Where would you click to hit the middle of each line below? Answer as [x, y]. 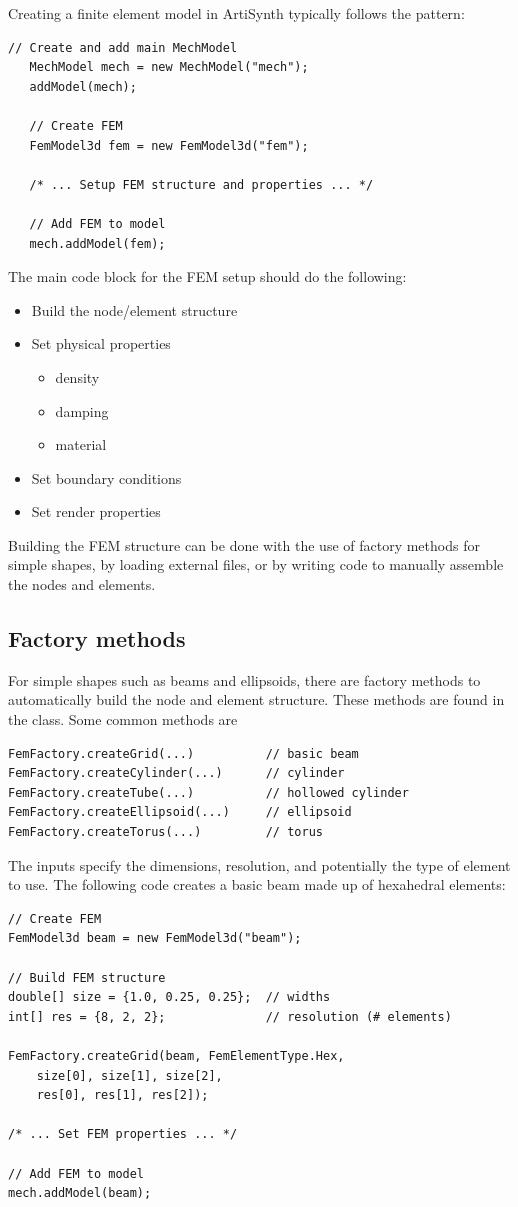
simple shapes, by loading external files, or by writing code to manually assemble [256, 564]
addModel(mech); [83, 86]
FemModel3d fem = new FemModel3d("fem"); [169, 145]
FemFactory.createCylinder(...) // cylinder [176, 773]
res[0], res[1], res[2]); [122, 1095]
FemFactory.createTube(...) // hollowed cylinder [208, 792]
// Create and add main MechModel [123, 47]
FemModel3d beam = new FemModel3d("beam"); [155, 938]
